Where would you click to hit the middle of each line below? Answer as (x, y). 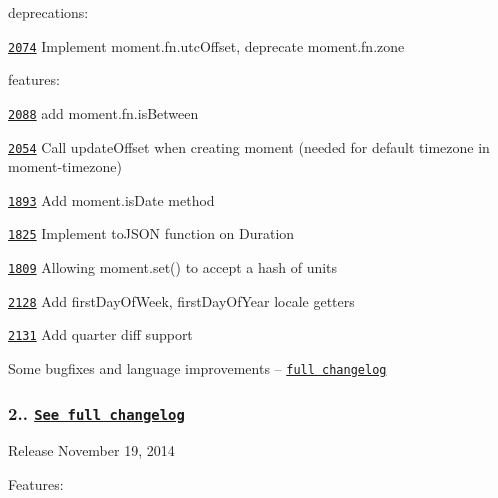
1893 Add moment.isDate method (111, 199)
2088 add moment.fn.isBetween (103, 112)
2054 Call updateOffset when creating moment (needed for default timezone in (249, 146)
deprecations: (48, 12)
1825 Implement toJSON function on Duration (151, 233)
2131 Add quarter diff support (100, 334)
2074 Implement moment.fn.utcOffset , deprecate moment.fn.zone (206, 45)
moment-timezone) (65, 166)
